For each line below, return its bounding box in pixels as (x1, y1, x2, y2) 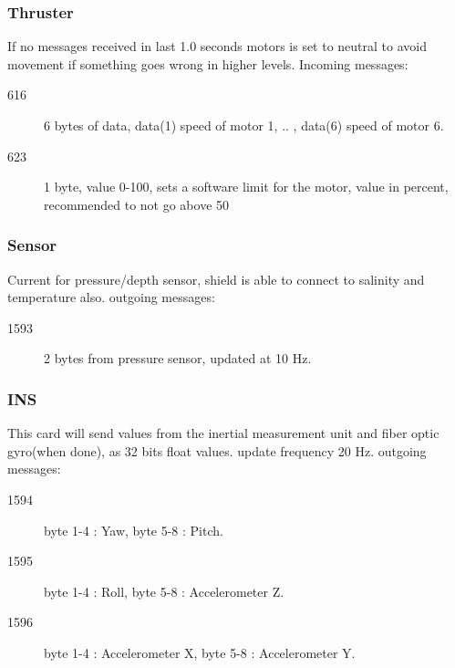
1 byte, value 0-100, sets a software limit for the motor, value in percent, (44, 177, 449, 196)
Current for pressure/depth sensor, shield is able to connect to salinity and (7, 269, 425, 288)
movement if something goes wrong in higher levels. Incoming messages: (7, 54, 408, 73)
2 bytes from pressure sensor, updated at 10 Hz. (44, 349, 312, 368)
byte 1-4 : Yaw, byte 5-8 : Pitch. (44, 520, 223, 539)
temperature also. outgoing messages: (7, 287, 215, 307)
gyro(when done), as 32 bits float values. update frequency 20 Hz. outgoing (7, 441, 427, 460)
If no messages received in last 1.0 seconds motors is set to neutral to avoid (7, 37, 427, 56)
